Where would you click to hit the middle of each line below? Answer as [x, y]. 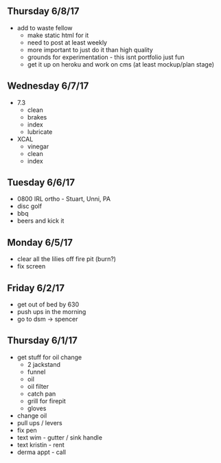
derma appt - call [42, 452]
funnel [36, 372]
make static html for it [58, 35]
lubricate [40, 132]
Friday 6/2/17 [36, 288]
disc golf [30, 206]
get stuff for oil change [49, 357]
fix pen [27, 430]
